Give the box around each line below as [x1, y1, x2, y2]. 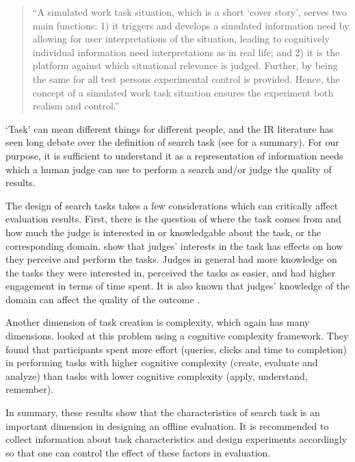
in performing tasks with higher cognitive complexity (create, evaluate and [5, 355, 318, 370]
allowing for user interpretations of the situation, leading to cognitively [32, 31, 330, 46]
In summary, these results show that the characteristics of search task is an [5, 405, 320, 420]
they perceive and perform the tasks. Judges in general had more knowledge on [5, 252, 337, 266]
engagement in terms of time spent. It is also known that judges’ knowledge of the [5, 279, 350, 293]
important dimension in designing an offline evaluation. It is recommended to [5, 418, 329, 433]
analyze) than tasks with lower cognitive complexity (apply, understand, [5, 368, 308, 383]
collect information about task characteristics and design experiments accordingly [5, 432, 347, 446]
